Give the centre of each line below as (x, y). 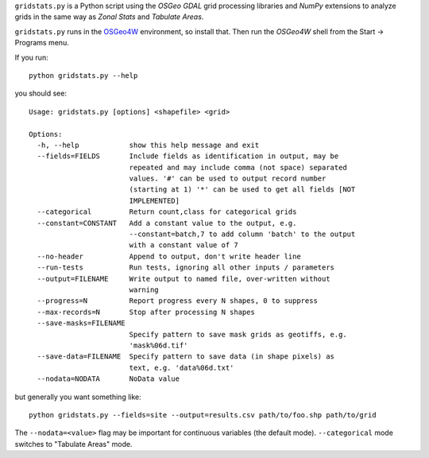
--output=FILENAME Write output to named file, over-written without (184, 279)
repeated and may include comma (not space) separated (238, 167)
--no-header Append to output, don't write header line (169, 256)
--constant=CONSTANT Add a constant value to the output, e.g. (167, 223)
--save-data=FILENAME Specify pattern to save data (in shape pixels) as (186, 357)
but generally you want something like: (78, 397)
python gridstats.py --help (83, 75)
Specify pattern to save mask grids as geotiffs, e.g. (238, 334)
